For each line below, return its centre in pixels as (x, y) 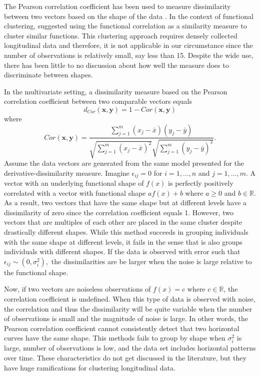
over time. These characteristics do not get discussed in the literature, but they (125, 358)
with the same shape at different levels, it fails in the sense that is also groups (123, 241)
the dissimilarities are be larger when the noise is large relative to (151, 261)
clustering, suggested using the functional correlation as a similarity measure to (125, 26)
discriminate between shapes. (48, 75)
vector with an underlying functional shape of (74, 183)
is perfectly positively (201, 183)
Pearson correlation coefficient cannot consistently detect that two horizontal (122, 328)
